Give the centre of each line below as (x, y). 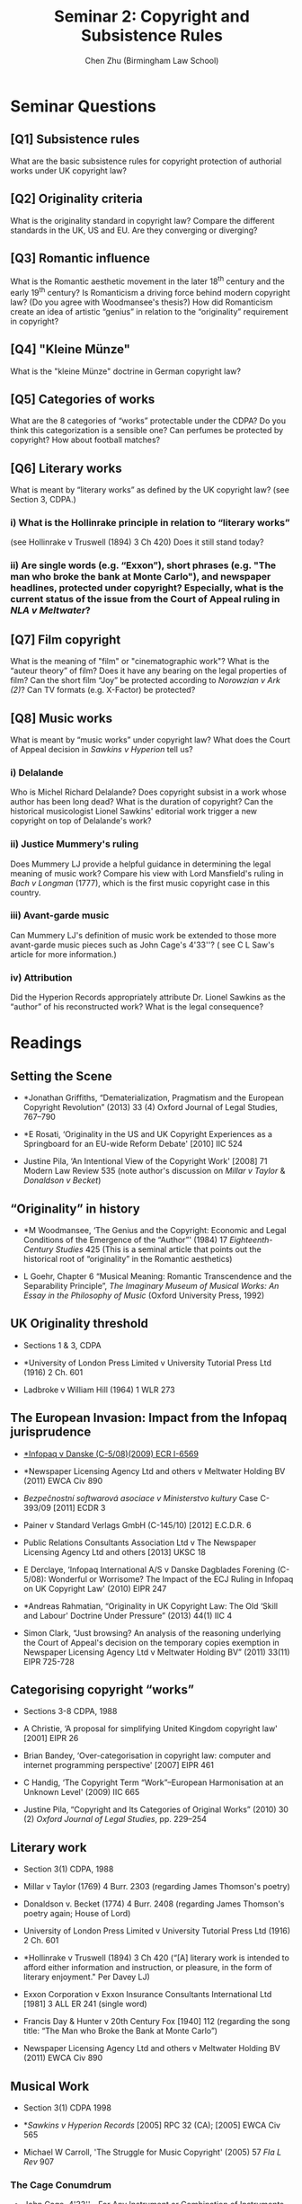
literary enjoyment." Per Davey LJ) (87, 1977)
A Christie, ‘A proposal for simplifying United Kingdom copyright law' (150, 1729)
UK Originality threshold (80, 1324)
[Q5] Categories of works (83, 399)
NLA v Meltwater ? (50, 610)
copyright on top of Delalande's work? (81, 821)
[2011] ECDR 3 (80, 1507)
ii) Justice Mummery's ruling (74, 844)
